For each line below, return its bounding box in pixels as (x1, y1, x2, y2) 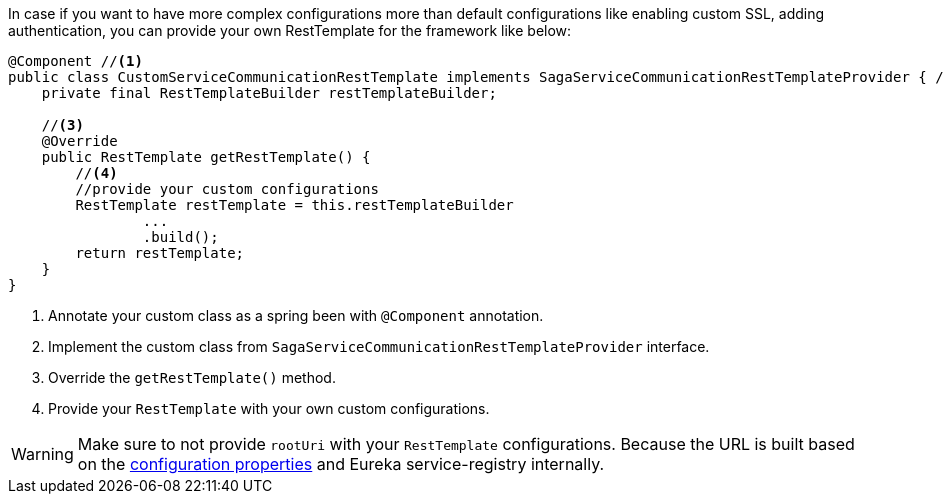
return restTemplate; (75, 245, 245, 261)
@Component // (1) (8, 53, 143, 69)
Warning (11, 444, 74, 464)
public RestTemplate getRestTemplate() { (41, 149, 371, 165)
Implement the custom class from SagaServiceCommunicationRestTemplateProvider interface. (48, 338, 710, 355)
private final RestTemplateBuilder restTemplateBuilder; (41, 85, 497, 101)
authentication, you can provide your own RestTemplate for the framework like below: (8, 22, 572, 39)
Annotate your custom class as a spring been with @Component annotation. (48, 307, 544, 324)
